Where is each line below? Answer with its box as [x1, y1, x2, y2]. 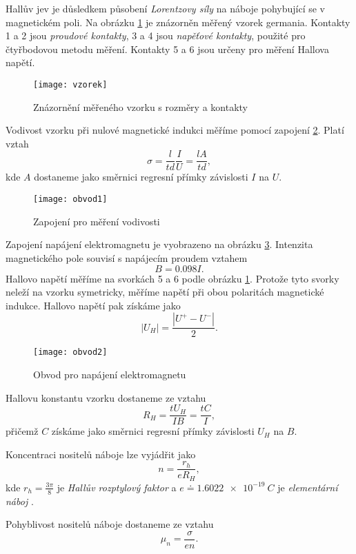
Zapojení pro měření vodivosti [33, 214, 160, 228]
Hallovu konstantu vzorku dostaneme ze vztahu [6, 390, 206, 404]
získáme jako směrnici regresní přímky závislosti [51, 424, 255, 438]
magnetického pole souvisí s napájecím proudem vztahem [6, 250, 248, 265]
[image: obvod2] [33, 347, 108, 358]
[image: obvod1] [33, 194, 108, 205]
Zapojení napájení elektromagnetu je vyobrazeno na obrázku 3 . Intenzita [6, 237, 313, 252]
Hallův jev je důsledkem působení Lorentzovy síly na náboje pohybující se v [6, 1, 325, 15]
